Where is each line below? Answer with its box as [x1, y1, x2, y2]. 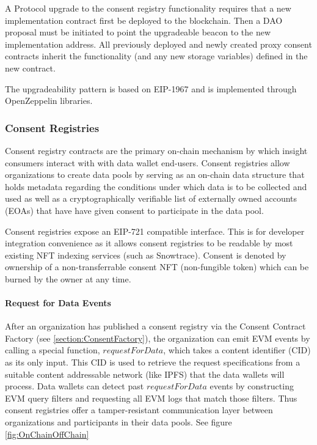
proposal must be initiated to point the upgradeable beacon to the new [5, 26, 271, 39]
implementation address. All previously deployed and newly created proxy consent [5, 37, 312, 50]
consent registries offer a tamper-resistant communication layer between [5, 403, 273, 416]
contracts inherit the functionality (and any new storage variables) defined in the [5, 50, 308, 62]
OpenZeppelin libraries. [5, 94, 93, 107]
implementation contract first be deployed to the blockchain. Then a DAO [5, 13, 283, 26]
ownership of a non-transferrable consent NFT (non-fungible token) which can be [5, 260, 309, 273]
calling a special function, [5, 344, 100, 356]
